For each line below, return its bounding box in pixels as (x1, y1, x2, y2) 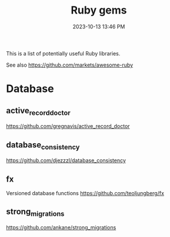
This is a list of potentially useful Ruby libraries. (6, 50, 121, 57)
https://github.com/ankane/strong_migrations (6, 223, 116, 231)
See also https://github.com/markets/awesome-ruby (6, 61, 134, 68)
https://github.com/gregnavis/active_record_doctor (6, 123, 131, 130)
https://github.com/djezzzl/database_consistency (6, 157, 126, 164)
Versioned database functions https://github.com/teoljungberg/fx (6, 189, 165, 196)
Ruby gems (70, 4, 128, 17)
